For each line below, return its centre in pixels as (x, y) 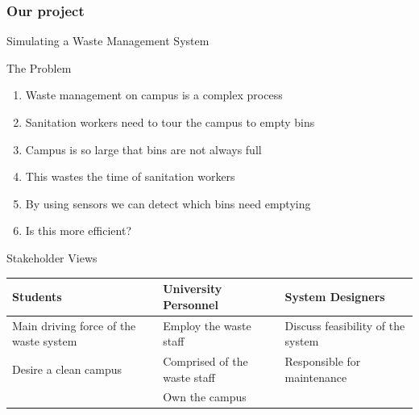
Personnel (191, 304)
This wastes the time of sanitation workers (130, 176)
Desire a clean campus (67, 369)
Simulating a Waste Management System (108, 41)
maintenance (316, 377)
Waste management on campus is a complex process (154, 95)
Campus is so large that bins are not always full (143, 149)
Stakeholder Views (52, 257)
